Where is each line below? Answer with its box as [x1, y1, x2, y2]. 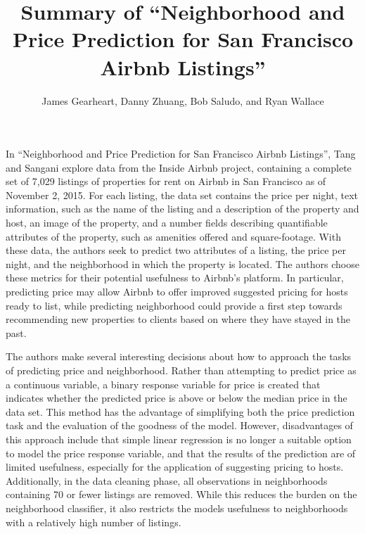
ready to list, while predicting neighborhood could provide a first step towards [6, 298, 342, 312]
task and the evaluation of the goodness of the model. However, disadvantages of [6, 418, 353, 433]
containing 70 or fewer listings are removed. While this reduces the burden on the [6, 487, 357, 502]
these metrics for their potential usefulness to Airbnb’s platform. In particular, [6, 270, 344, 285]
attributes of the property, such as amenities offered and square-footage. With [6, 229, 341, 243]
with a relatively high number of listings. [6, 514, 181, 529]
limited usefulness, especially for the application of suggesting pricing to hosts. [6, 459, 344, 474]
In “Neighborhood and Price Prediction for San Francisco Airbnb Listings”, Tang [6, 146, 356, 161]
